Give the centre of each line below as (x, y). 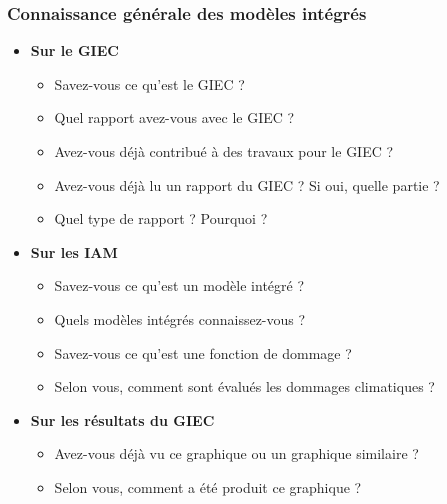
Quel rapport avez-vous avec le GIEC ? (174, 117)
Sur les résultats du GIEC (122, 419)
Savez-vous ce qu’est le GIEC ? (149, 83)
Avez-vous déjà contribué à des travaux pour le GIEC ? (224, 151)
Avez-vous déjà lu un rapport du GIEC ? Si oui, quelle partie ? (247, 184)
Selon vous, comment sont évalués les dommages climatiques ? (244, 386)
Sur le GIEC (74, 50)
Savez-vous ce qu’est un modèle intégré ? (179, 285)
